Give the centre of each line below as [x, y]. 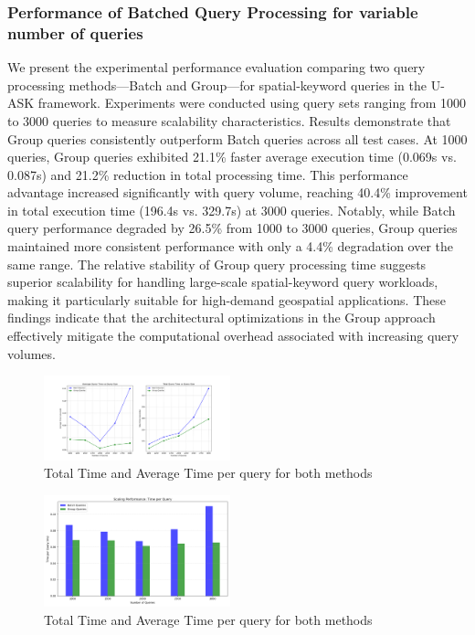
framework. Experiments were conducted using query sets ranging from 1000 [252, 103]
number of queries [75, 32]
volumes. [32, 353]
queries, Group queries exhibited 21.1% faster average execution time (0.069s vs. [232, 157]
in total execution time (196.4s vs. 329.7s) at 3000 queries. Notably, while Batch [232, 210]
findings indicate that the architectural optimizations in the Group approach [222, 317]
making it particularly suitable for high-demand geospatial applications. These [227, 299]
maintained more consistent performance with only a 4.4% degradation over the [231, 246]
